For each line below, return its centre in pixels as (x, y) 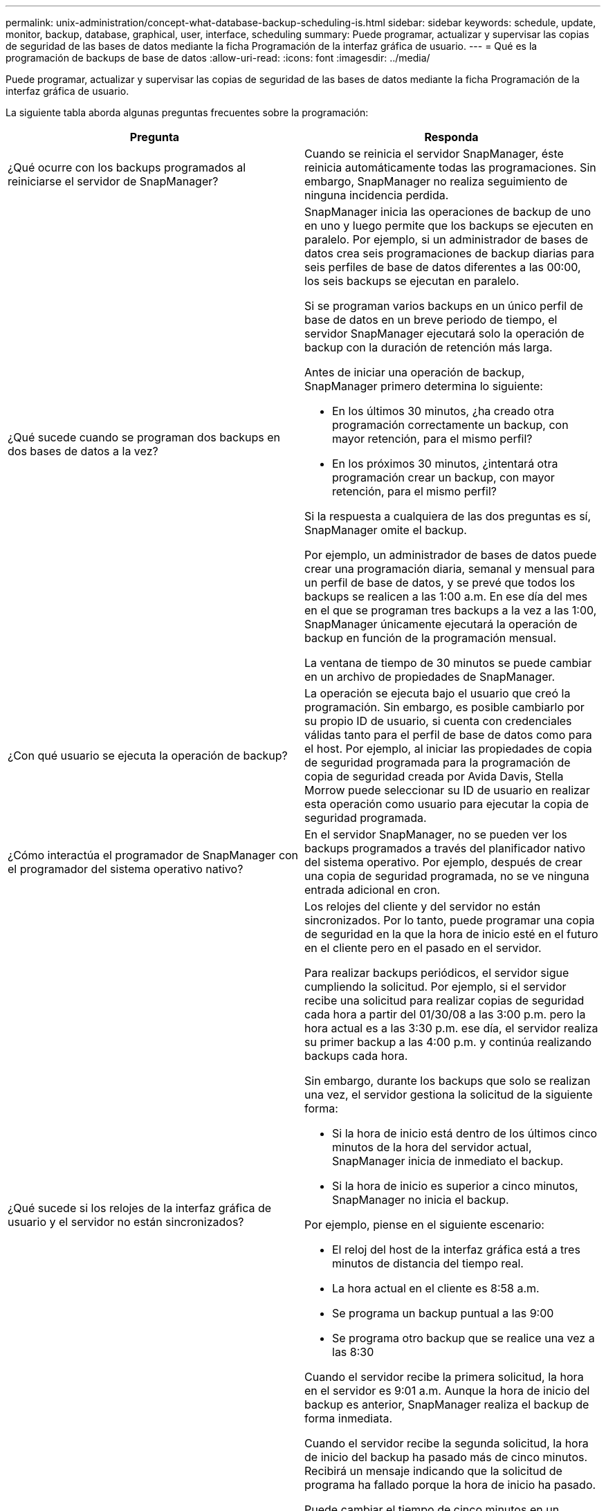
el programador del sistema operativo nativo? (126, 869)
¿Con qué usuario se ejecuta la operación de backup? (148, 755)
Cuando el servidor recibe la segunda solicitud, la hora (447, 1443)
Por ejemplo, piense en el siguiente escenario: (424, 1225)
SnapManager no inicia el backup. (421, 1200)
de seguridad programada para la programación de (438, 762)
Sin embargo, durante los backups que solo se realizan (448, 1081)
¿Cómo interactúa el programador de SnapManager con (153, 855)
